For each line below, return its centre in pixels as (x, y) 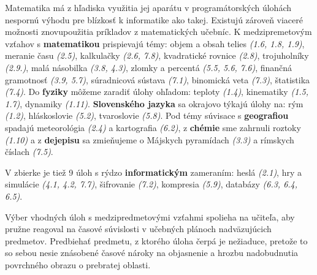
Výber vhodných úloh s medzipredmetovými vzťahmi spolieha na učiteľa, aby (150, 217)
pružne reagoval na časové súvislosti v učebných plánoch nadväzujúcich (138, 229)
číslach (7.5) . (29, 152)
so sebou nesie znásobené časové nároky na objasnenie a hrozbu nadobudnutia (152, 253)
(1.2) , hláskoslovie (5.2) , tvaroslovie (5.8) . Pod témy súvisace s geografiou (147, 115)
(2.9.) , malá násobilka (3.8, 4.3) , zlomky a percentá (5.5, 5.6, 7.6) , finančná (149, 67)
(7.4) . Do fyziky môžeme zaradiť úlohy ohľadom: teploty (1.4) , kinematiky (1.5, (157, 92)
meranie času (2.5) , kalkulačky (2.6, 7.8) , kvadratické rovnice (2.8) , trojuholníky (157, 55)
